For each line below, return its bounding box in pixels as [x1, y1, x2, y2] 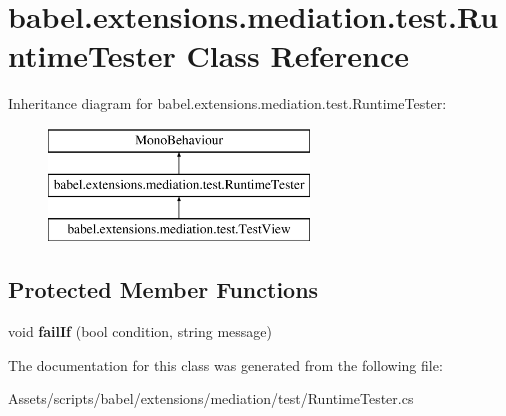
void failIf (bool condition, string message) [8, 321, 272, 342]
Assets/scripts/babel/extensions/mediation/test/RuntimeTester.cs [8, 388, 414, 409]
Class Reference [186, 35, 409, 76]
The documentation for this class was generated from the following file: [8, 354, 443, 375]
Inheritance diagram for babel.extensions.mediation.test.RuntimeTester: [8, 93, 447, 114]
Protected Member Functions [8, 274, 319, 305]
